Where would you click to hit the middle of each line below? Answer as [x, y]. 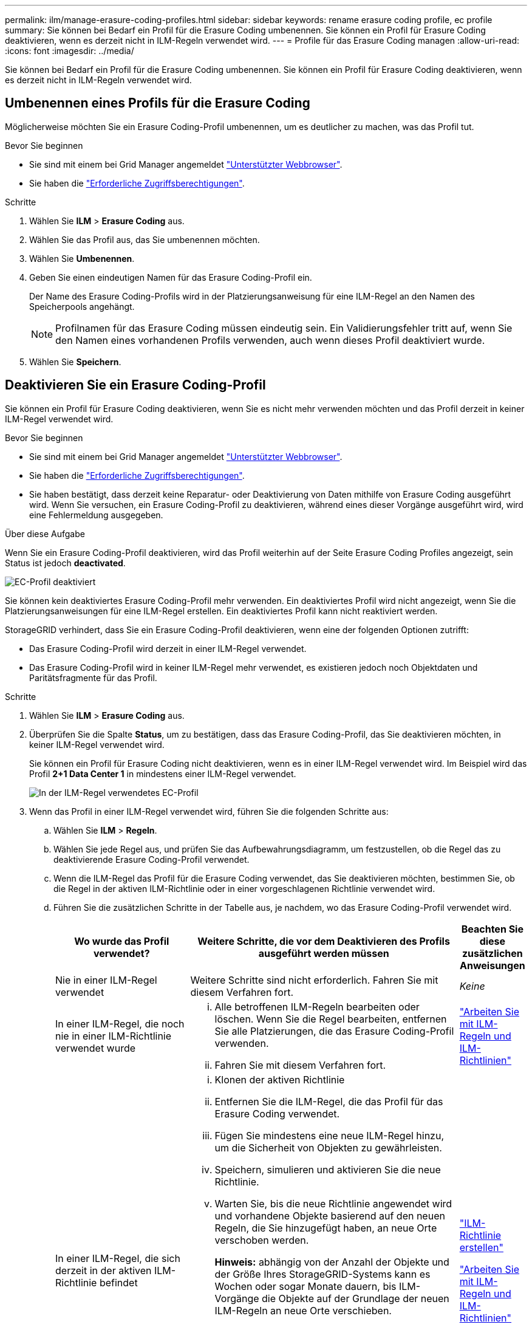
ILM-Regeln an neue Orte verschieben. [303, 1310]
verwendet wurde [96, 1048]
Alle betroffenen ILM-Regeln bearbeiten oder [317, 1006]
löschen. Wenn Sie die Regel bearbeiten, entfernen [331, 1019]
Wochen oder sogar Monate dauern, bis [305, 1286]
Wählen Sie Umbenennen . [82, 258]
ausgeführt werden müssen [324, 953]
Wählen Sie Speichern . [75, 362]
